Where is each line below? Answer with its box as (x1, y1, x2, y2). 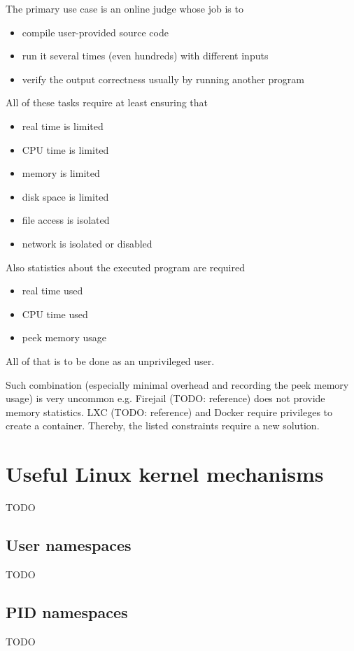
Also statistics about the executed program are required (6, 259, 245, 274)
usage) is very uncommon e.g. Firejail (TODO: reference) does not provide (6, 391, 325, 406)
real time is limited (22, 118, 104, 133)
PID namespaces (6, 601, 128, 622)
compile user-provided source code (22, 24, 169, 39)
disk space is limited (22, 189, 109, 203)
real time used (22, 283, 83, 298)
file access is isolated (22, 213, 110, 227)
